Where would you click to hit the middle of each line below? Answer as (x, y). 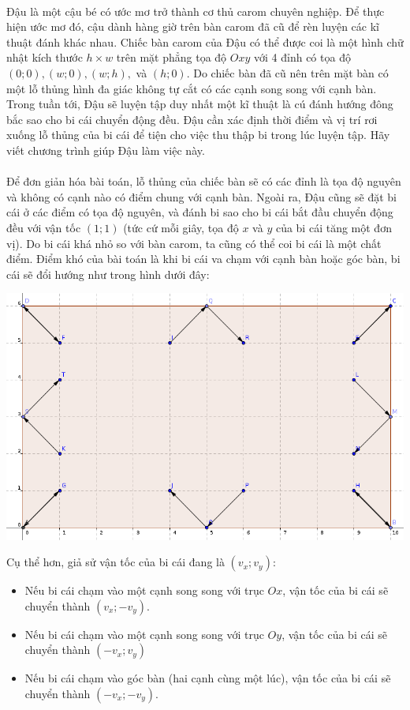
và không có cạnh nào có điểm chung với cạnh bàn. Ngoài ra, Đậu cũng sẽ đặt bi (201, 196)
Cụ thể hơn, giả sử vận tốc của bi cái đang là (116, 562)
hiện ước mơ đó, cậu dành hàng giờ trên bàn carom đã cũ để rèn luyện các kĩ (193, 26)
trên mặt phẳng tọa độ (171, 57)
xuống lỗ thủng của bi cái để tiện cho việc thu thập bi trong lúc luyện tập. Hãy (198, 135)
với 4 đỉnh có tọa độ (302, 57)
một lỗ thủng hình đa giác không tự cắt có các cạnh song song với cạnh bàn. (192, 88)
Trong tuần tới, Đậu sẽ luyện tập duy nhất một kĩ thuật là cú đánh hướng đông (200, 104)
